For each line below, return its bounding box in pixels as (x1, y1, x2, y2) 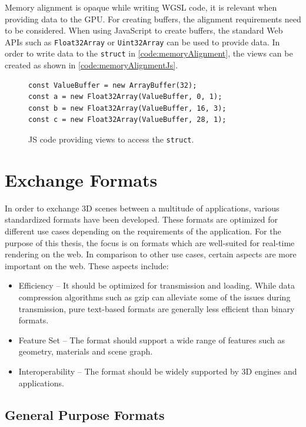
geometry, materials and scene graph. (18, 345, 153, 358)
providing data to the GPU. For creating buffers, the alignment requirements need (5, 12, 301, 25)
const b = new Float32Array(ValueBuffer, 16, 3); (28, 104, 227, 112)
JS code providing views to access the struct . (28, 133, 194, 145)
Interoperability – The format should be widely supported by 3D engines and (18, 365, 297, 377)
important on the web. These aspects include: (5, 259, 169, 272)
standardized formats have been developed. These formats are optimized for (5, 213, 278, 226)
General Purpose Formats (5, 405, 165, 423)
